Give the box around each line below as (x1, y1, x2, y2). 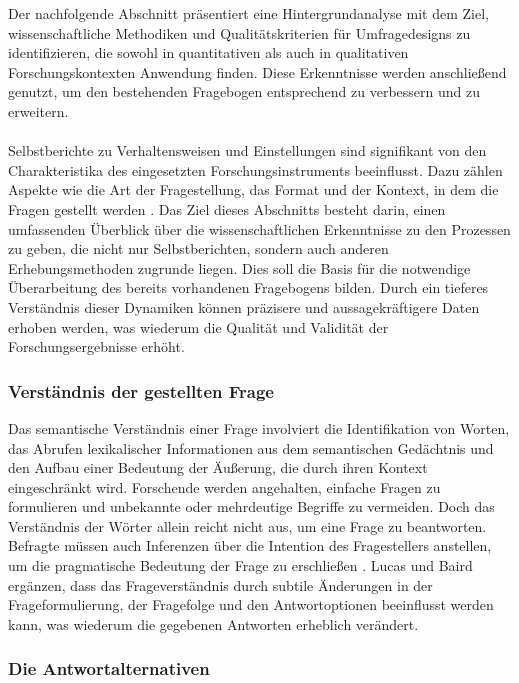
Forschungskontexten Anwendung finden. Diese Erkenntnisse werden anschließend (8, 61, 507, 82)
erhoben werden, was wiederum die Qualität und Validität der (8, 316, 389, 337)
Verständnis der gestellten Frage (8, 378, 274, 403)
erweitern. (8, 100, 69, 121)
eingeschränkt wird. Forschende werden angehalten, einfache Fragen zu (8, 476, 441, 497)
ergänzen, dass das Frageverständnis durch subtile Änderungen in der (8, 574, 433, 595)
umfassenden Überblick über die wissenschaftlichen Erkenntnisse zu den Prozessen (8, 218, 511, 239)
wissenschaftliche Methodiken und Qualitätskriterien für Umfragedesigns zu (8, 22, 471, 43)
